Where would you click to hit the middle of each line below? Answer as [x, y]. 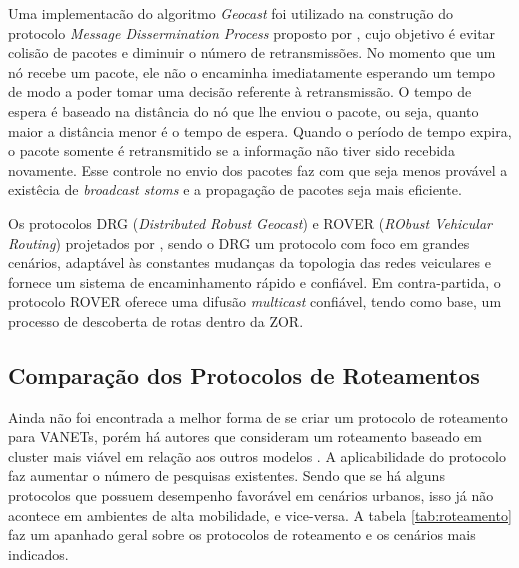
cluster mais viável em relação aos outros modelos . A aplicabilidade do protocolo [257, 455]
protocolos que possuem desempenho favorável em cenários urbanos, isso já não [251, 495]
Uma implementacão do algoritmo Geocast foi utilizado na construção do [231, 13]
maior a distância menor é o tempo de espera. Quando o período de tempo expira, [260, 130]
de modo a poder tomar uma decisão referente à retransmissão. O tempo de [240, 91]
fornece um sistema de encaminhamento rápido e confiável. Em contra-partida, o [254, 281]
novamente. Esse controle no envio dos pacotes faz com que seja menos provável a [258, 169]
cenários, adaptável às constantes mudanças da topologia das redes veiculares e [249, 262]
